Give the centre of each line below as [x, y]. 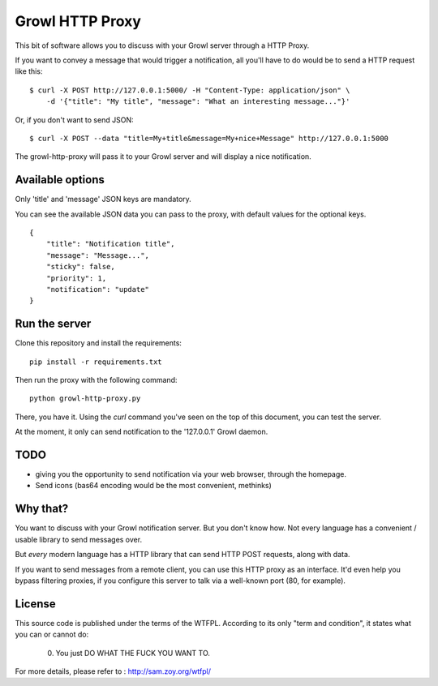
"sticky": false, [80, 267]
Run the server [53, 324]
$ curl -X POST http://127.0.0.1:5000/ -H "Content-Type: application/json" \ [190, 90]
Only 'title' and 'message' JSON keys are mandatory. [103, 199]
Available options [60, 180]
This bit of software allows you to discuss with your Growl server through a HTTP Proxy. [162, 45]
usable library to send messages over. [78, 539]
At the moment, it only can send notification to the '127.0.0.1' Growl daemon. [142, 432]
